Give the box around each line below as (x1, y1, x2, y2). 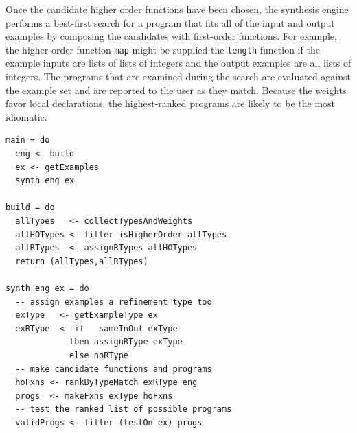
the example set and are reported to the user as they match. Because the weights (5, 82, 347, 97)
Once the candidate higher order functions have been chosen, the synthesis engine (5, 2, 349, 16)
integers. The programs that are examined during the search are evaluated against (5, 69, 352, 84)
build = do (5, 202, 55, 213)
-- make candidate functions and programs (15, 364, 212, 374)
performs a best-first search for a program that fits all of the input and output (5, 15, 335, 30)
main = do (5, 135, 50, 145)
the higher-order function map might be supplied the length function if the (5, 42, 320, 56)
